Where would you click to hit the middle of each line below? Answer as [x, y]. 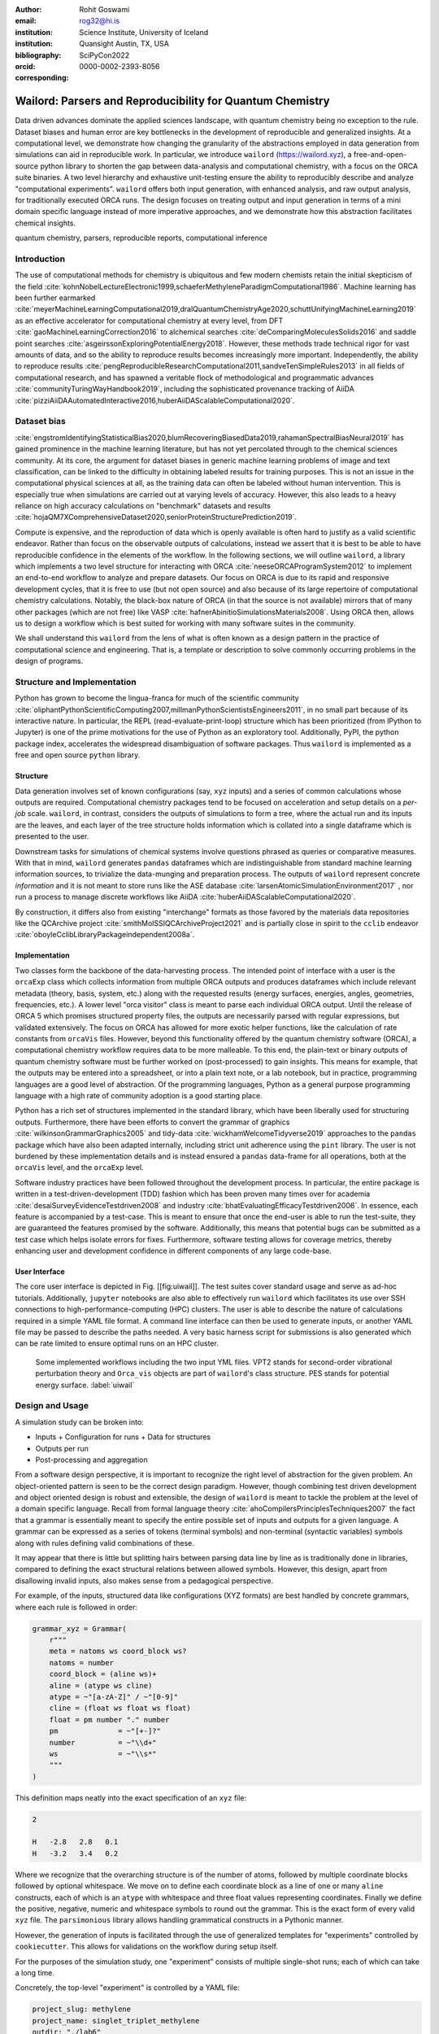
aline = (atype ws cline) [101, 1685]
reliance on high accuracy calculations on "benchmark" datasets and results [143, 506]
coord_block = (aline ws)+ [103, 1674]
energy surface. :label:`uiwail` [85, 1385]
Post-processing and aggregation [91, 1460]
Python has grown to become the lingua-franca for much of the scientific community [157, 698]
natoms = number [81, 1663]
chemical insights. [46, 223]
